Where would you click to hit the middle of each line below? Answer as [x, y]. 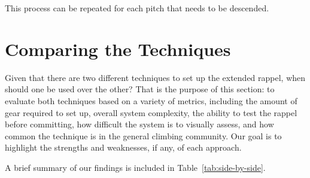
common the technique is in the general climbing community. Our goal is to [143, 135]
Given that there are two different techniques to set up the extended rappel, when [155, 77]
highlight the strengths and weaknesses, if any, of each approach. [123, 147]
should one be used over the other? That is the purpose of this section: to [140, 89]
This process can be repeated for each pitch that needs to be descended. [137, 8]
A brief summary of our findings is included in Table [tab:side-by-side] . [135, 167]
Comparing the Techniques [118, 49]
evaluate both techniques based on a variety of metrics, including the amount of [151, 100]
